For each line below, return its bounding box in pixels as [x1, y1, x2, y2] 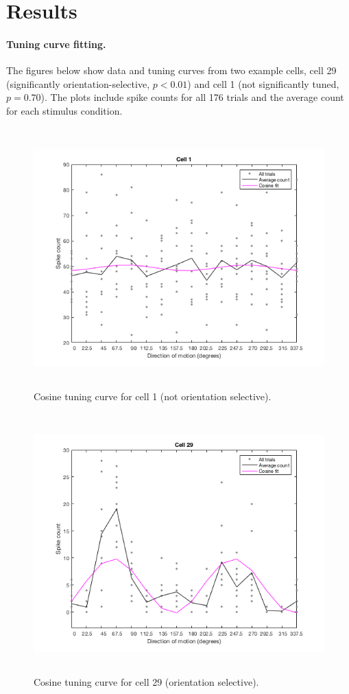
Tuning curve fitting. [6, 36, 106, 51]
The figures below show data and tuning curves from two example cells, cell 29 [6, 63, 337, 78]
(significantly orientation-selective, [6, 76, 150, 91]
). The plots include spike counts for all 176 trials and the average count [40, 90, 344, 104]
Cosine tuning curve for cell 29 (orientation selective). [34, 675, 259, 689]
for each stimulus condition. [6, 103, 123, 117]
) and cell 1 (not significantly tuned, [187, 76, 339, 91]
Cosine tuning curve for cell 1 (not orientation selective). [34, 389, 272, 404]
